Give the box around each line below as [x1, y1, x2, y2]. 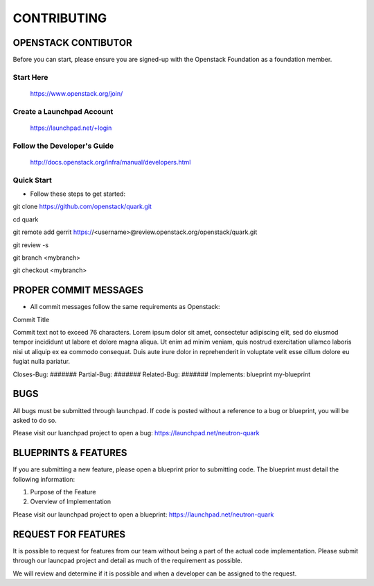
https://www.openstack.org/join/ [30, 90, 123, 98]
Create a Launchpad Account [12, 106, 114, 116]
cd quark [12, 215, 39, 224]
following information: [12, 475, 75, 483]
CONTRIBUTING [12, 10, 107, 26]
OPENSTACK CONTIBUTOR [12, 37, 132, 49]
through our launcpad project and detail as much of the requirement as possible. [12, 556, 242, 565]
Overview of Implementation [30, 497, 112, 506]
